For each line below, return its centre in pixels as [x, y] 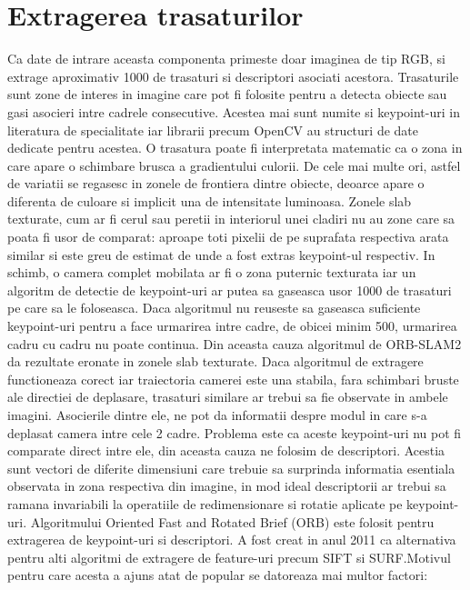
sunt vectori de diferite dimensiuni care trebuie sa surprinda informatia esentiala [231, 468]
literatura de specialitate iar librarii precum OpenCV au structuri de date [213, 130]
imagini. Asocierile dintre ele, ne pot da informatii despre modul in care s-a [217, 415]
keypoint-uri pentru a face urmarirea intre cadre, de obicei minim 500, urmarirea [232, 326]
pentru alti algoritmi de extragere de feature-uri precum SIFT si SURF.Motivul [229, 557]
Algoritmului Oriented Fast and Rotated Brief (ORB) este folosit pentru [232, 521]
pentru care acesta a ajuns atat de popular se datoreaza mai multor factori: [218, 575]
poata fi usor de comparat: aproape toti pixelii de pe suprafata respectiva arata [228, 237]
